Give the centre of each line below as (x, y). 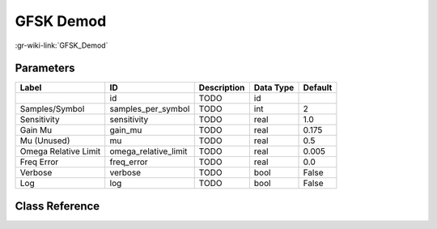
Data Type (274, 87)
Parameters (45, 68)
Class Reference (57, 206)
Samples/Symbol (52, 109)
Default (318, 87)
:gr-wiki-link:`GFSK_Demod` (62, 45)
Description (222, 87)
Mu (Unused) (45, 141)
